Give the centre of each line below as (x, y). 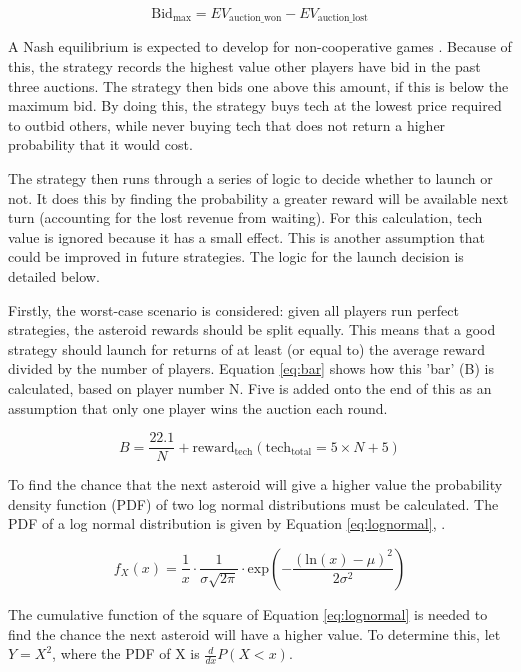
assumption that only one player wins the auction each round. (198, 407)
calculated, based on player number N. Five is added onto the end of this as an (250, 387)
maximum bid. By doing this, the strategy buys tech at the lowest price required (255, 105)
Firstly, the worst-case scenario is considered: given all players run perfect (233, 309)
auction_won (255, 18)
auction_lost (342, 18)
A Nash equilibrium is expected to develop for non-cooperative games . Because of (260, 46)
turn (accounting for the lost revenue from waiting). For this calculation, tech (245, 217)
